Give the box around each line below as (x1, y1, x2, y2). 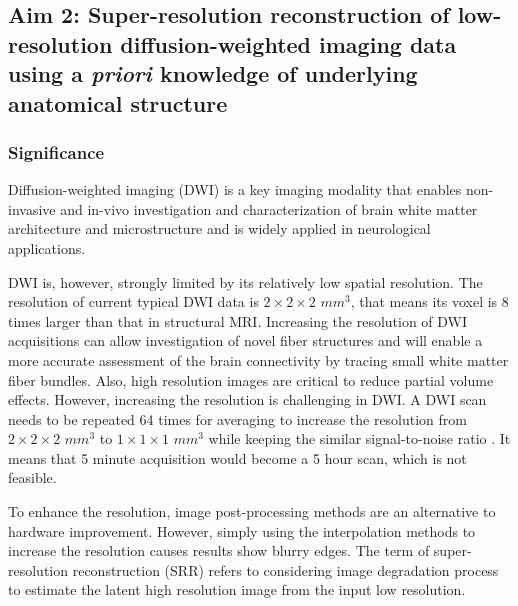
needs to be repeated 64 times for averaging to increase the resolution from (8, 408, 468, 429)
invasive (8, 198, 56, 219)
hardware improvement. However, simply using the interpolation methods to (8, 520, 476, 541)
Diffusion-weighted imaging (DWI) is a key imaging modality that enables (8, 179, 462, 200)
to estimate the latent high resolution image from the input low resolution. (8, 579, 466, 600)
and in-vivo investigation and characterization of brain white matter (60, 198, 478, 219)
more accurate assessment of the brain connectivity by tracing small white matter (8, 349, 509, 370)
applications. (8, 237, 86, 258)
